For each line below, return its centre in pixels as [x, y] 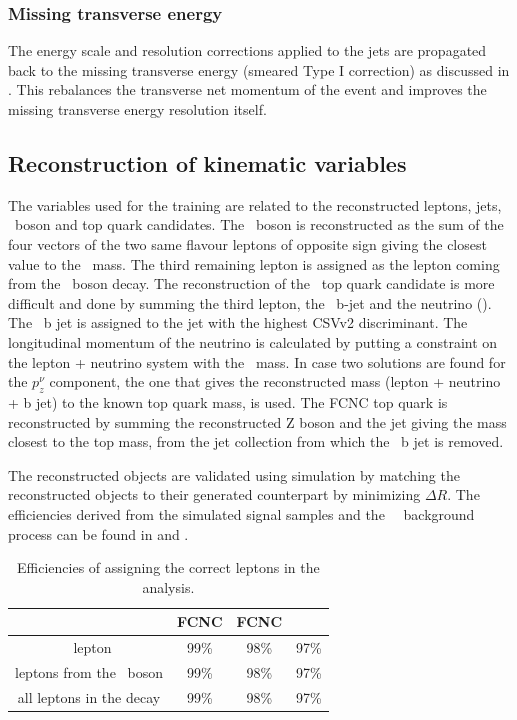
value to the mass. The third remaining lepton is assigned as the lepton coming [254, 263]
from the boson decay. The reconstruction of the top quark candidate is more [251, 283]
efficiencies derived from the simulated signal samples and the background [241, 513]
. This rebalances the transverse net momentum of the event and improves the [247, 89]
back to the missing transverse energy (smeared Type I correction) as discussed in [259, 69]
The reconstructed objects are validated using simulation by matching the [234, 474]
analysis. [168, 586]
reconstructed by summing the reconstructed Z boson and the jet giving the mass [257, 421]
